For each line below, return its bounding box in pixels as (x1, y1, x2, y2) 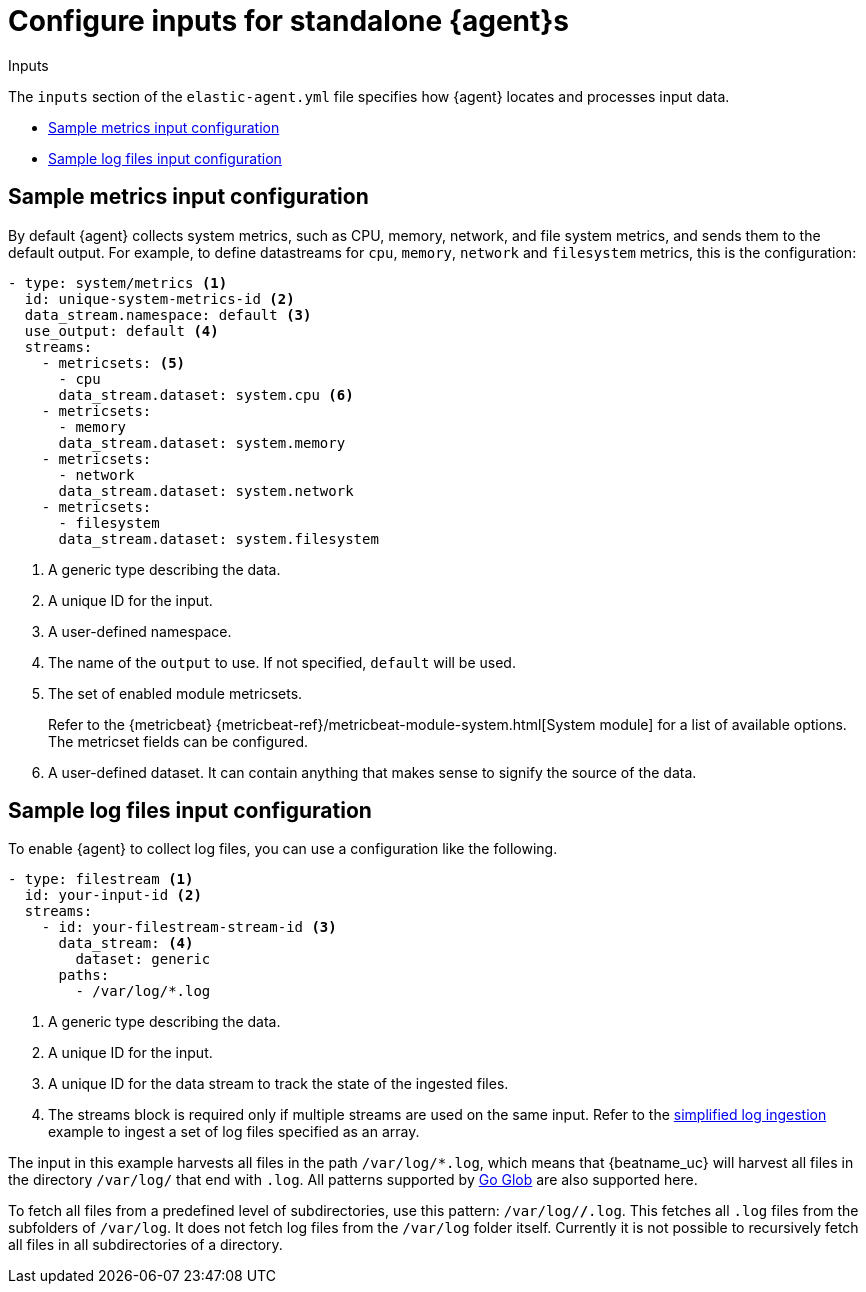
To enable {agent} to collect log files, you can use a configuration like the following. (8, 840, 558, 858)
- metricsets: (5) (41, 354, 186, 371)
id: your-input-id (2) (24, 887, 202, 904)
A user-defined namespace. (48, 622, 232, 640)
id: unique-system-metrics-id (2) (24, 290, 295, 307)
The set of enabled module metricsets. (48, 684, 303, 702)
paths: (58, 967, 110, 984)
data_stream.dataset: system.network (58, 482, 354, 499)
